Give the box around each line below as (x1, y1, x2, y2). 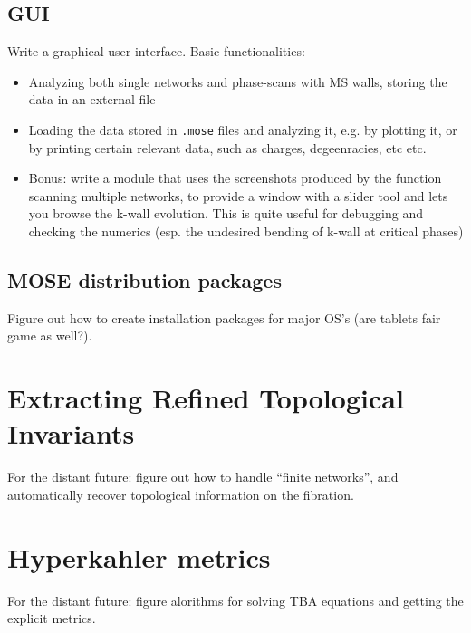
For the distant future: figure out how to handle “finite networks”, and (7, 467, 399, 486)
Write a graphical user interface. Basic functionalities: (7, 42, 305, 61)
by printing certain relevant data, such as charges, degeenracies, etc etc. (28, 138, 427, 157)
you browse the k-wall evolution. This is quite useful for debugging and (28, 204, 423, 223)
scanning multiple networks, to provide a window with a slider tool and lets (28, 186, 448, 205)
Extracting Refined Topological (7, 379, 404, 417)
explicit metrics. (7, 609, 96, 628)
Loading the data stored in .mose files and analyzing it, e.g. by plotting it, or (28, 120, 457, 139)
